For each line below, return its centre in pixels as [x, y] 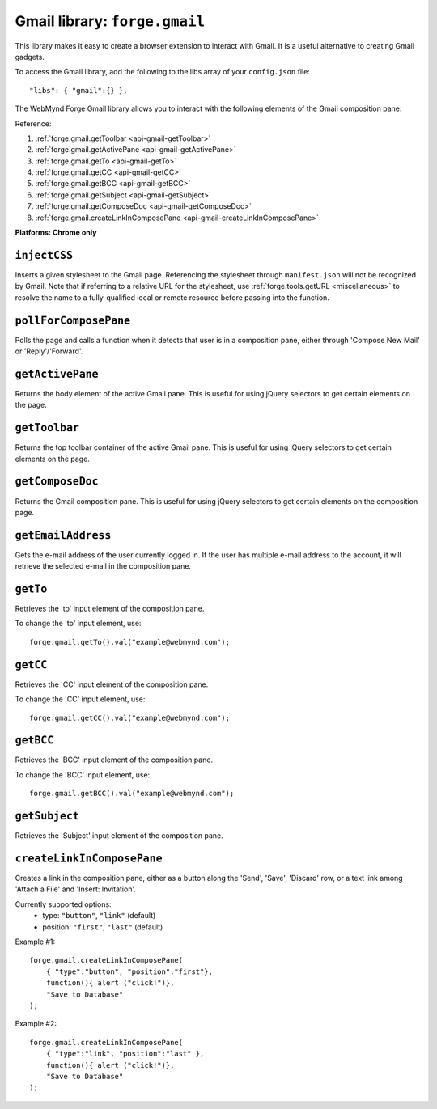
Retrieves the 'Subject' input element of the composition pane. [119, 836]
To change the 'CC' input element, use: [80, 699]
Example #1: [35, 942]
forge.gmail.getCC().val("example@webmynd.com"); [130, 717]
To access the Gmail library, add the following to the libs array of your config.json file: [163, 72]
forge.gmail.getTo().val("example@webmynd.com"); [130, 642]
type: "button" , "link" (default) [99, 916]
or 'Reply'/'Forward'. [49, 351]
